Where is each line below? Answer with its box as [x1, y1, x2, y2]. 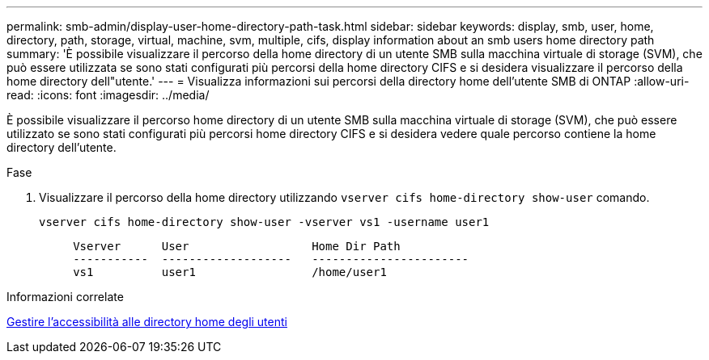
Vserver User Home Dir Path [73, 240, 401, 253]
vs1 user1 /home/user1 [73, 266, 387, 278]
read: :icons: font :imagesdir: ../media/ [6, 88, 210, 102]
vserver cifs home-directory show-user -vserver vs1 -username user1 [39, 216, 490, 228]
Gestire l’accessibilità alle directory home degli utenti [6, 315, 287, 329]
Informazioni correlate [6, 290, 124, 303]
